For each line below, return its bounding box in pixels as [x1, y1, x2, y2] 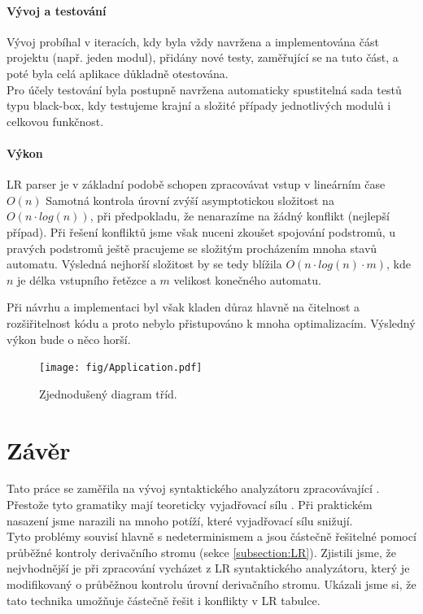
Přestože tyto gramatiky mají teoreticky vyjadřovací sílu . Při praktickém [7, 496, 373, 513]
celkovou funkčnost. [7, 112, 104, 129]
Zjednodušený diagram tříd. [39, 385, 177, 402]
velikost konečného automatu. [173, 271, 321, 288]
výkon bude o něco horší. [7, 330, 131, 347]
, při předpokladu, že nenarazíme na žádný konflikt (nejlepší [89, 207, 390, 224]
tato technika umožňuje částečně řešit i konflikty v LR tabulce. [7, 591, 321, 608]
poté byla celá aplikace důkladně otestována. [7, 64, 229, 81]
